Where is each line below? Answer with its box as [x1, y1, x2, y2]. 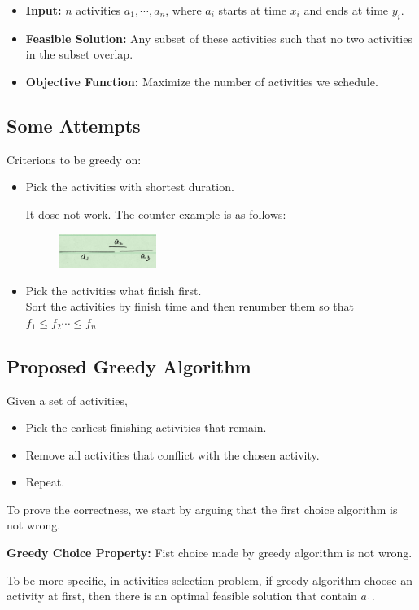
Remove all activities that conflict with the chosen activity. [25, 446, 320, 463]
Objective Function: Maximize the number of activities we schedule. [25, 72, 378, 89]
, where [165, 2, 202, 18]
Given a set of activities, [7, 391, 128, 408]
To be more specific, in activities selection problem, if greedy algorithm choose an [7, 571, 412, 588]
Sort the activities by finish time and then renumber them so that [25, 298, 355, 315]
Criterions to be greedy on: [7, 150, 142, 168]
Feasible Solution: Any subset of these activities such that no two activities [25, 29, 412, 46]
